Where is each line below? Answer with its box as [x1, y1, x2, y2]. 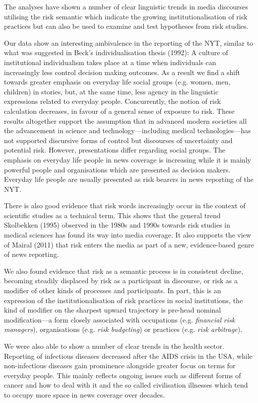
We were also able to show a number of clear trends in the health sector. [4, 341, 224, 351]
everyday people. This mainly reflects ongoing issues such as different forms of [4, 370, 241, 380]
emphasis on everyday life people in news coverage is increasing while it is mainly [4, 154, 251, 164]
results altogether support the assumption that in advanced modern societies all [4, 115, 247, 126]
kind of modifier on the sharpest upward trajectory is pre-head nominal [4, 305, 221, 315]
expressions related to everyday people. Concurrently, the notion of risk [4, 96, 221, 106]
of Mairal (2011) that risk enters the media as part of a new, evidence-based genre [4, 239, 254, 249]
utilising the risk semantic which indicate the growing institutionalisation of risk [4, 11, 248, 21]
